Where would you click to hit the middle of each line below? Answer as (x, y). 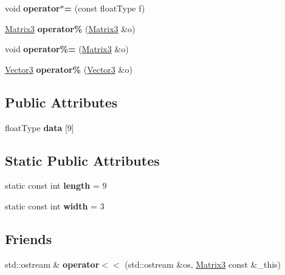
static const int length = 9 (56, 185)
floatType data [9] (39, 127)
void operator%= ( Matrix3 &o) (67, 49)
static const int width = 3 (55, 205)
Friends (29, 238)
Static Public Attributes (82, 160)
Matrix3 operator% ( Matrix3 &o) (70, 28)
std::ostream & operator (52, 264)
